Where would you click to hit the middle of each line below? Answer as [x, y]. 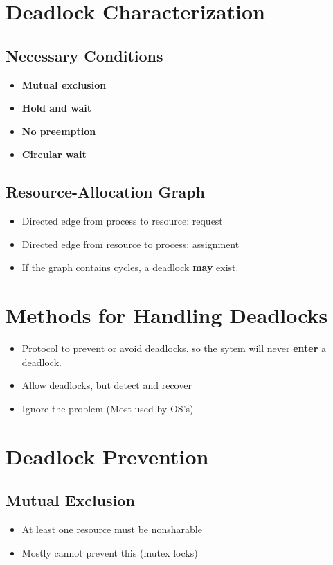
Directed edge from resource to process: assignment [130, 244]
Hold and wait [57, 108]
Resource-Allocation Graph [106, 192]
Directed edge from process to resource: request [122, 221]
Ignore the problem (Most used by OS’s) [108, 408]
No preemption [59, 131]
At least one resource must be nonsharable [112, 529]
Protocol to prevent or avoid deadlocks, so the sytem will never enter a [174, 348]
